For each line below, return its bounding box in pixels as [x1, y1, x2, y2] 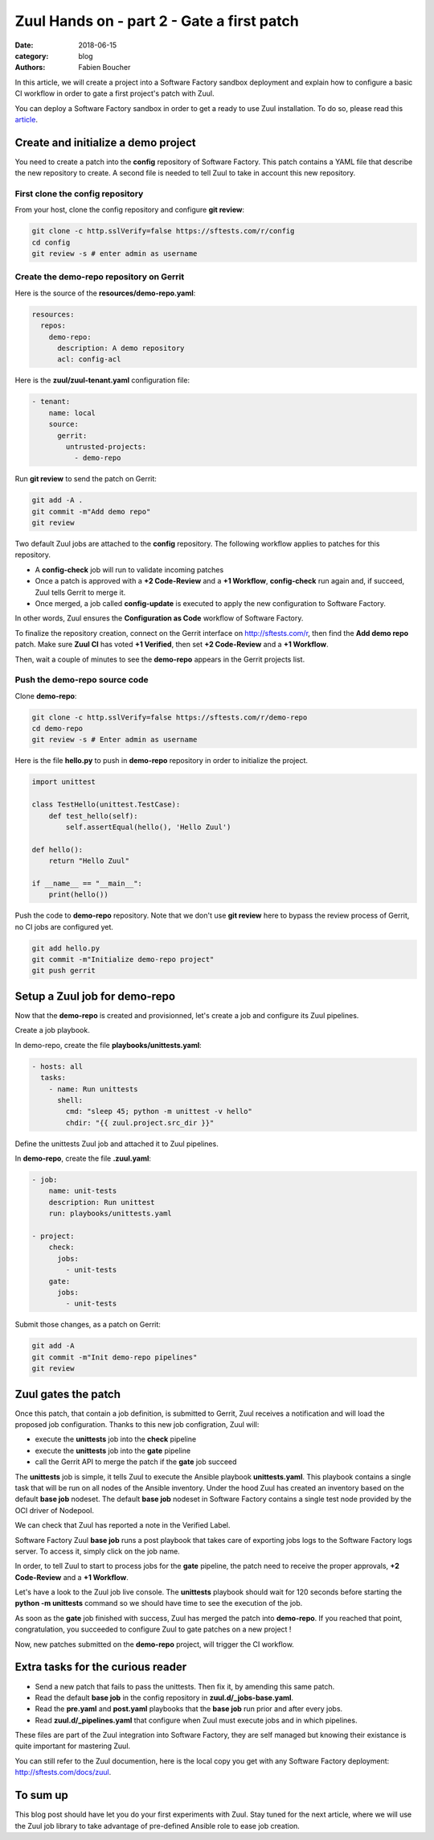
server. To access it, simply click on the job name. [14, 1546, 180, 1556]
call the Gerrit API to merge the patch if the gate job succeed [35, 1457, 237, 1467]
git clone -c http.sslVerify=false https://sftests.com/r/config [31, 226, 295, 236]
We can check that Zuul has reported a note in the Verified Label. [14, 1520, 231, 1530]
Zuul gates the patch [14, 1387, 121, 1401]
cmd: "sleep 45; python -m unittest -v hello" [65, 1107, 252, 1116]
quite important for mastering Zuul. [14, 1741, 131, 1751]
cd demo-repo [31, 724, 84, 733]
